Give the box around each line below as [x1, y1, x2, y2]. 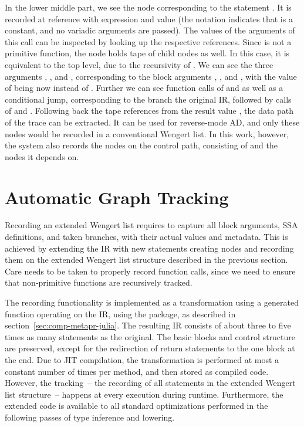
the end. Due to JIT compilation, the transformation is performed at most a [5, 353, 279, 365]
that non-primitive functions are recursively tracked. [5, 276, 192, 289]
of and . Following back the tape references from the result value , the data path [5, 104, 294, 117]
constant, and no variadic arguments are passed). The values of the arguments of [5, 24, 295, 36]
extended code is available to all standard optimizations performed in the [5, 399, 268, 412]
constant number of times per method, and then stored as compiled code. [5, 365, 269, 377]
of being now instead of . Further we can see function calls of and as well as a [5, 82, 283, 94]
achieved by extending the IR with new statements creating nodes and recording [5, 242, 294, 254]
